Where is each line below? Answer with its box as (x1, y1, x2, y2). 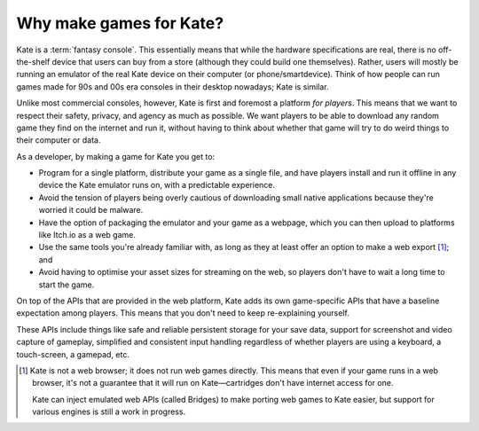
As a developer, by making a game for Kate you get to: (16, 151, 216, 161)
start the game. (38, 279, 95, 290)
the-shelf (16, 56, 51, 67)
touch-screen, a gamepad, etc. (16, 349, 130, 359)
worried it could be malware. (38, 205, 144, 215)
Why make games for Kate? (16, 13, 224, 33)
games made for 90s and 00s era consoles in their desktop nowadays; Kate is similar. (16, 81, 329, 92)
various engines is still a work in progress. (32, 406, 186, 417)
